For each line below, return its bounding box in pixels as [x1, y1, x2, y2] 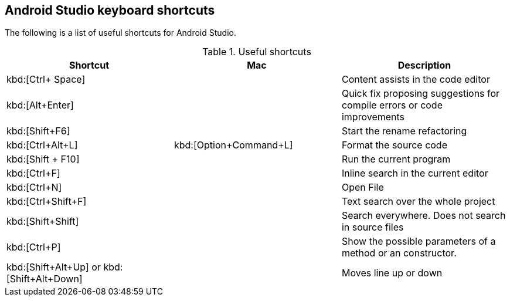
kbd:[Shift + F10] [6, 153, 80, 165]
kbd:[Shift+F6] [6, 125, 70, 137]
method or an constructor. [341, 247, 457, 259]
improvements [341, 111, 405, 123]
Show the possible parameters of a [341, 235, 496, 248]
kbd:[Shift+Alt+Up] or [6, 261, 101, 273]
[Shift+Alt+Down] [6, 273, 83, 285]
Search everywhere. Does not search [341, 209, 506, 222]
